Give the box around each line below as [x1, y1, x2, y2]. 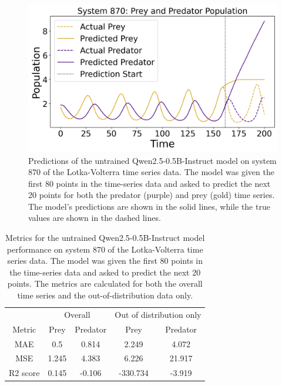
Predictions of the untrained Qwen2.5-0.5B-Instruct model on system [28, 154, 277, 166]
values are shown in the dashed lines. [28, 212, 161, 224]
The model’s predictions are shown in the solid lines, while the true [28, 200, 270, 212]
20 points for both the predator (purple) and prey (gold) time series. [28, 189, 275, 201]
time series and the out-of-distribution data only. [17, 289, 193, 301]
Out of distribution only [115, 308, 202, 320]
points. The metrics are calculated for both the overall [7, 277, 203, 290]
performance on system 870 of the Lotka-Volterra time [6, 243, 203, 255]
